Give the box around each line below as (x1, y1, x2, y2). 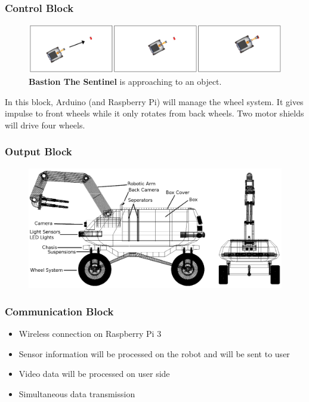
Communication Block (5, 303, 114, 318)
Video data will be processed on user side (18, 367, 170, 380)
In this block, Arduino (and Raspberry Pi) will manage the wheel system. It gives (5, 95, 304, 108)
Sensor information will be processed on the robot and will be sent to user (18, 347, 290, 360)
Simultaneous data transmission (18, 387, 135, 400)
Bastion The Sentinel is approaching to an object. (29, 75, 222, 87)
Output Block (5, 144, 72, 159)
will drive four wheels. (5, 118, 85, 131)
